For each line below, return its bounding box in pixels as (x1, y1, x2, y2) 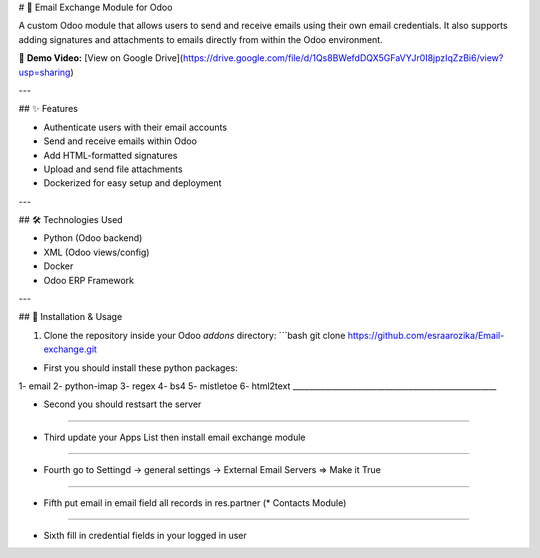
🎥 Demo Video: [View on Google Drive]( (18, 52, 184, 64)
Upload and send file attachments (43, 163, 184, 175)
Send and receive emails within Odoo (43, 135, 197, 147)
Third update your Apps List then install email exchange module (43, 431, 306, 443)
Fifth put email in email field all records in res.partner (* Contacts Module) (43, 496, 347, 509)
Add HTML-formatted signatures (43, 149, 178, 161)
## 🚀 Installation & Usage (18, 311, 123, 323)
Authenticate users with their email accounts (43, 121, 228, 133)
